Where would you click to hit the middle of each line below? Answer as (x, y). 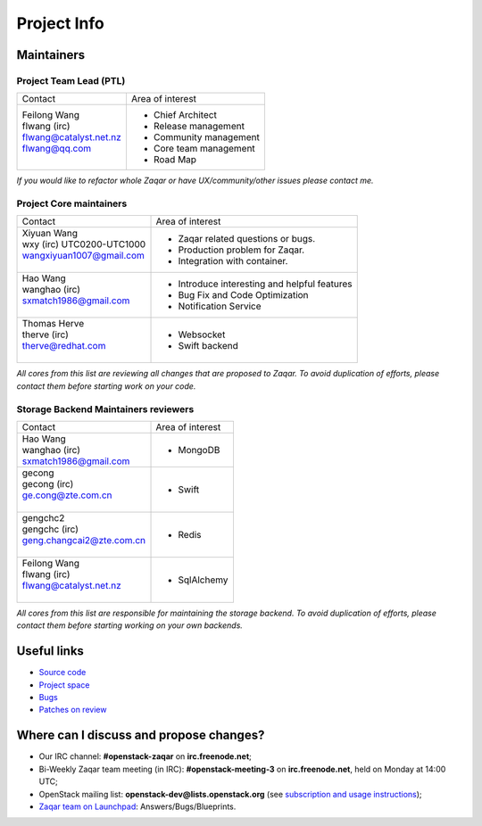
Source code (62, 673)
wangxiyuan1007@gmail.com (83, 256)
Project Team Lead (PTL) (71, 80)
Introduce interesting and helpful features (265, 284)
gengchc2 (43, 517)
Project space (64, 685)
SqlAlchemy (203, 580)
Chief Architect (185, 115)
